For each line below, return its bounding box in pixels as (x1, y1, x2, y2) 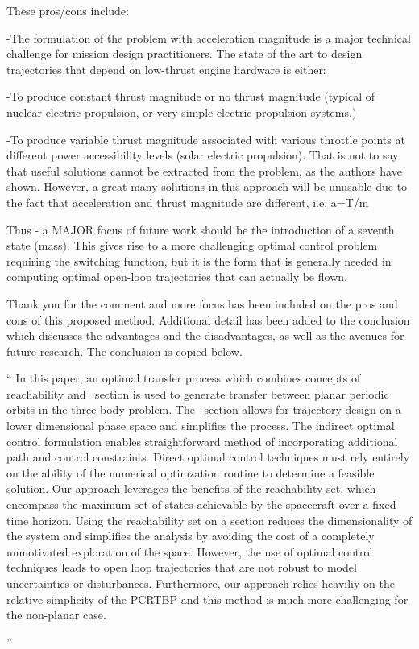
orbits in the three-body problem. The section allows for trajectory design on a (6, 401, 401, 418)
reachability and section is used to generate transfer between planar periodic (6, 385, 389, 402)
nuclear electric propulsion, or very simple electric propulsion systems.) (6, 103, 357, 120)
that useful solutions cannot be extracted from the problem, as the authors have (6, 162, 402, 179)
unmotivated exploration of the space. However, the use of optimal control (6, 543, 373, 560)
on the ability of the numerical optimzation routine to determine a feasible (6, 464, 375, 481)
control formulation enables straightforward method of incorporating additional (6, 432, 398, 449)
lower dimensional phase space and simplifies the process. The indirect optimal (6, 417, 395, 434)
